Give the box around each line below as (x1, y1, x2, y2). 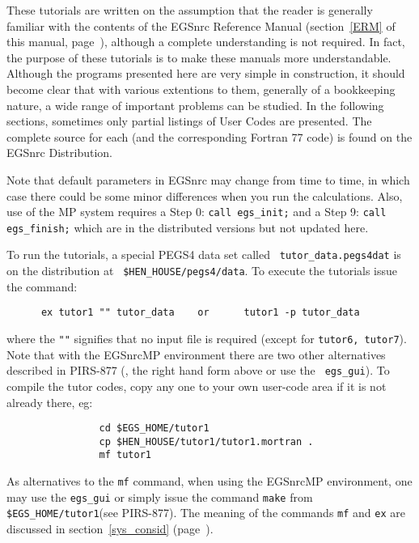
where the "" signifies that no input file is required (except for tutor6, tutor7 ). (6, 330, 407, 346)
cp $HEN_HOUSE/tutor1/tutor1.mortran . (99, 435, 314, 448)
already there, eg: (6, 393, 93, 410)
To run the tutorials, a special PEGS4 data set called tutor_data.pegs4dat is (6, 246, 401, 263)
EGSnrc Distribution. (6, 144, 112, 161)
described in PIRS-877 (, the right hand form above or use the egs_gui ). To (6, 362, 390, 379)
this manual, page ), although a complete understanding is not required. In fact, (6, 33, 405, 50)
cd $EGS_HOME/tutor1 (99, 422, 209, 435)
